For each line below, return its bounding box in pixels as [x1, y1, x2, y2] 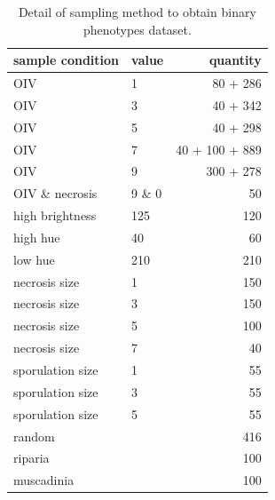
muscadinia [13, 471, 75, 489]
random [13, 426, 55, 445]
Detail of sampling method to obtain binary [18, 3, 256, 20]
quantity [208, 51, 262, 69]
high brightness [13, 206, 97, 225]
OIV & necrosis [13, 184, 98, 202]
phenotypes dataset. [82, 20, 192, 38]
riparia [13, 448, 50, 467]
